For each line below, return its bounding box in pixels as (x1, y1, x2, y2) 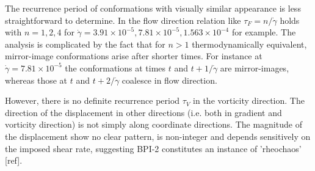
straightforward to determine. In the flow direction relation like (5, 13, 241, 26)
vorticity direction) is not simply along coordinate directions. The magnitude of (5, 118, 302, 131)
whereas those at (5, 73, 68, 86)
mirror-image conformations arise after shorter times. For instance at (5, 49, 262, 62)
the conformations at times (65, 61, 166, 74)
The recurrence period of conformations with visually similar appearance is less (5, 2, 301, 14)
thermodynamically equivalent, (192, 37, 307, 50)
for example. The (231, 26, 296, 38)
